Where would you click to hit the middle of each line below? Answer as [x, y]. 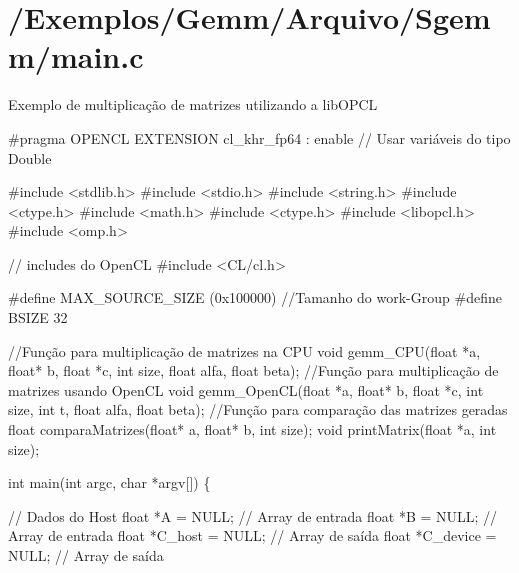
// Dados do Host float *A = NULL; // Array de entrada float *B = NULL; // [253, 515]
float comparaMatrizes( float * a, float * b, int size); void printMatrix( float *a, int [252, 429]
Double [30, 157]
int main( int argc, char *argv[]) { [109, 482]
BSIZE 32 [38, 317]
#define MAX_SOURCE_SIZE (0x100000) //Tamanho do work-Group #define [255, 297]
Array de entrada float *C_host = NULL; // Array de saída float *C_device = [252, 535]
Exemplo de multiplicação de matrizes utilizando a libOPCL [193, 104]
